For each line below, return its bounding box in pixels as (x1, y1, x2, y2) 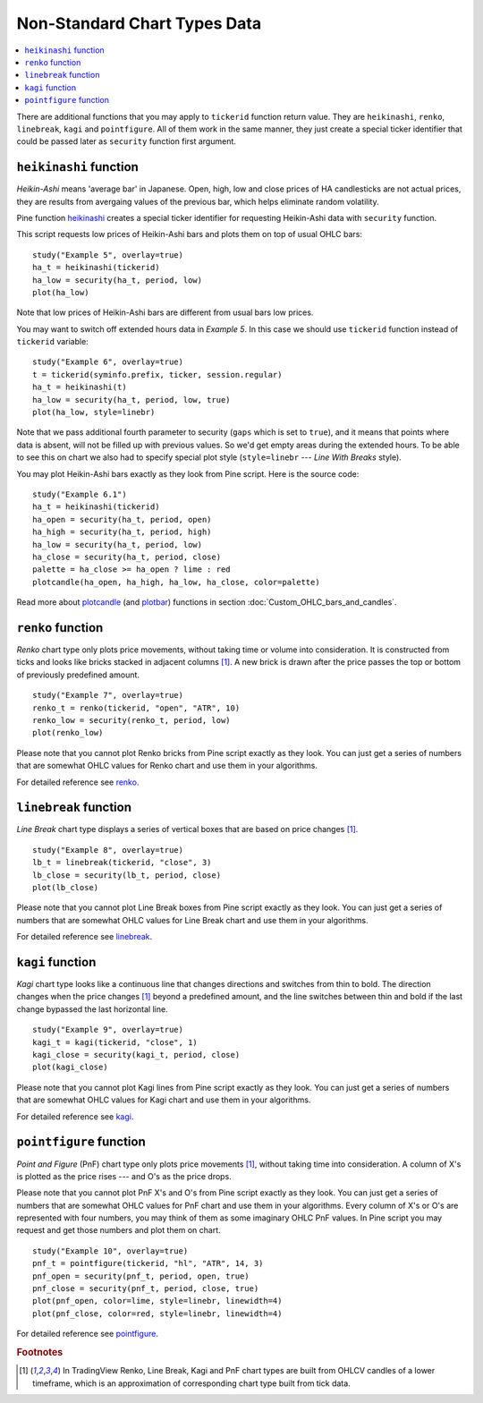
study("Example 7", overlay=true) (32, 690, 183, 701)
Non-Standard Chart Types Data (16, 13, 262, 33)
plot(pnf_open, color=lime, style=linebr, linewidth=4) (32, 1296, 283, 1306)
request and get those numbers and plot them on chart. (16, 1225, 221, 1236)
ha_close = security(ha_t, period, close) (32, 551, 222, 562)
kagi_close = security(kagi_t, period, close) (32, 1050, 241, 1060)
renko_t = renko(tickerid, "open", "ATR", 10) (32, 702, 241, 713)
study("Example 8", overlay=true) (32, 845, 183, 855)
